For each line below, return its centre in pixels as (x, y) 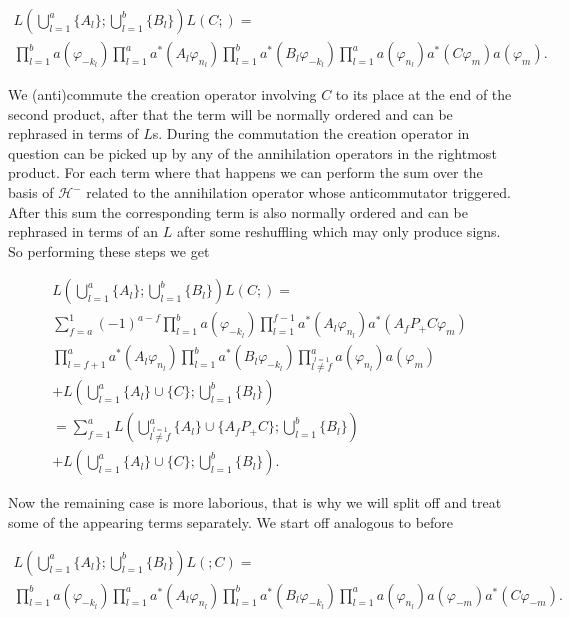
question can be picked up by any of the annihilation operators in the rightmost (252, 152)
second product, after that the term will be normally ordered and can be (230, 113)
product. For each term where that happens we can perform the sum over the (245, 172)
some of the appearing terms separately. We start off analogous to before (231, 521)
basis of (31, 192)
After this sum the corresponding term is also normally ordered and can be (238, 211)
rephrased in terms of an (83, 231)
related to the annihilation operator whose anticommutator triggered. (298, 192)
